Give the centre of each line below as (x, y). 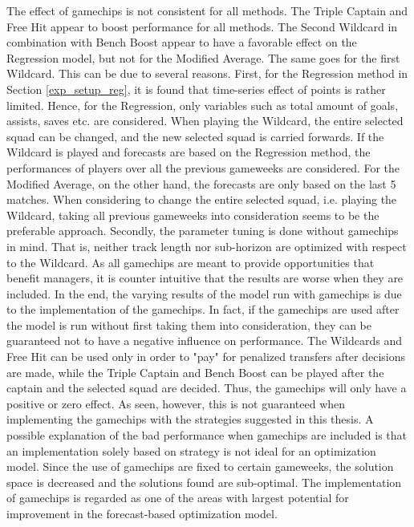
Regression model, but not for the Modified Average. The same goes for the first (203, 57)
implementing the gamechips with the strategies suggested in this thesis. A (190, 419)
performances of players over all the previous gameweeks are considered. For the (203, 167)
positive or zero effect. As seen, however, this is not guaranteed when (176, 403)
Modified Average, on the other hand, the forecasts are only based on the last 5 (201, 183)
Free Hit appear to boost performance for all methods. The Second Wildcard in (202, 26)
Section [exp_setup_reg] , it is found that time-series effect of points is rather (196, 89)
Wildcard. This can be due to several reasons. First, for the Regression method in (207, 73)
